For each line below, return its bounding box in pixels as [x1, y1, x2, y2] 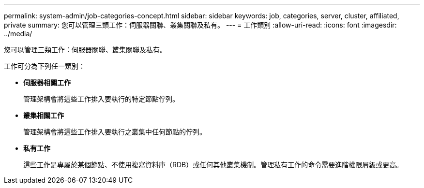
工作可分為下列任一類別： [4, 62, 85, 70]
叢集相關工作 [23, 111, 64, 119]
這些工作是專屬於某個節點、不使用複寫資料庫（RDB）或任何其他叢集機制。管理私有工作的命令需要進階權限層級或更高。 [23, 160, 403, 169]
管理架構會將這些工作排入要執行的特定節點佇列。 [23, 95, 179, 103]
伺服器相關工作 [23, 78, 71, 87]
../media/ [4, 29, 32, 38]
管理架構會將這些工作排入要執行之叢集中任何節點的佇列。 [23, 128, 206, 136]
